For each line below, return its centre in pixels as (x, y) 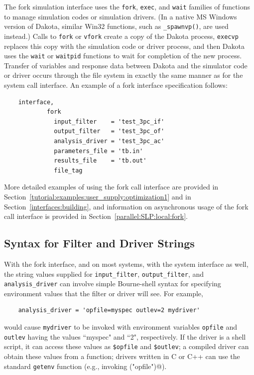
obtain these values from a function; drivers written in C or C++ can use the (122, 356)
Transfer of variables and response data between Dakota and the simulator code (126, 65)
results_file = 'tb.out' (100, 161)
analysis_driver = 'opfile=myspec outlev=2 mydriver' (109, 310)
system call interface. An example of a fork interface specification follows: (116, 85)
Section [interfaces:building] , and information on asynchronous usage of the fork (126, 206)
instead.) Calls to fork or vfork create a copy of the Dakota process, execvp (121, 36)
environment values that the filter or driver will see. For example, (104, 293)
